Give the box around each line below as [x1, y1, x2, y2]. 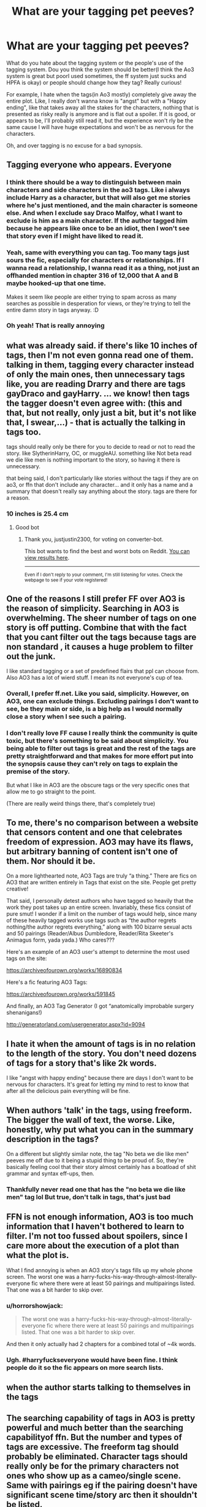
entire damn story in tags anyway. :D [6, 306, 99, 313]
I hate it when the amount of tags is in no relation [6, 1039, 196, 1049]
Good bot [15, 524, 40, 531]
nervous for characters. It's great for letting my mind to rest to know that [6, 1080, 189, 1088]
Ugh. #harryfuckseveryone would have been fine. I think [6, 1356, 178, 1364]
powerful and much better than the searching [6, 1422, 184, 1433]
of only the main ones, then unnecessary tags [6, 369, 185, 379]
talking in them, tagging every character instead [6, 360, 194, 370]
